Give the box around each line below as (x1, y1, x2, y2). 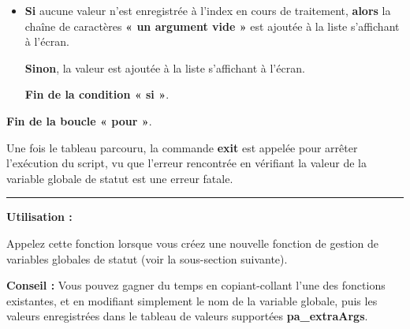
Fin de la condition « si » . (24, 86, 170, 103)
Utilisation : (6, 208, 73, 225)
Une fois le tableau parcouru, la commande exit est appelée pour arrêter (6, 139, 358, 155)
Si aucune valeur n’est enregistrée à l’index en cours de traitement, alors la (24, 2, 391, 18)
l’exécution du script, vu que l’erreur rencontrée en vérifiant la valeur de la (6, 155, 367, 171)
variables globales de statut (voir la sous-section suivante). (6, 250, 288, 267)
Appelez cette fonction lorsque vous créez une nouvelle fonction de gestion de (6, 234, 378, 251)
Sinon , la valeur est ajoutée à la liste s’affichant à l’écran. (24, 59, 305, 76)
